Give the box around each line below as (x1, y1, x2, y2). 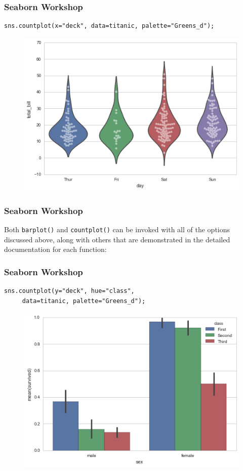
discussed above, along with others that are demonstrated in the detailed (4, 234, 230, 244)
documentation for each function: (4, 244, 107, 254)
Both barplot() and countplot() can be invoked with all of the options (4, 224, 230, 235)
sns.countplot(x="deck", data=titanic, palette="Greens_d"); (4, 22, 215, 30)
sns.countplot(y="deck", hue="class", (4, 287, 135, 295)
